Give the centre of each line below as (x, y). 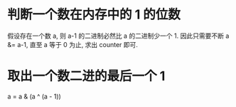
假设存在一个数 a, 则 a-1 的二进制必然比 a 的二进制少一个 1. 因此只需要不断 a (118, 36)
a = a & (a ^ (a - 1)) (34, 96)
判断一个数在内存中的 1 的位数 (94, 15)
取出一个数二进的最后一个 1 (86, 76)
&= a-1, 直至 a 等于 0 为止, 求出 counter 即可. (73, 44)
